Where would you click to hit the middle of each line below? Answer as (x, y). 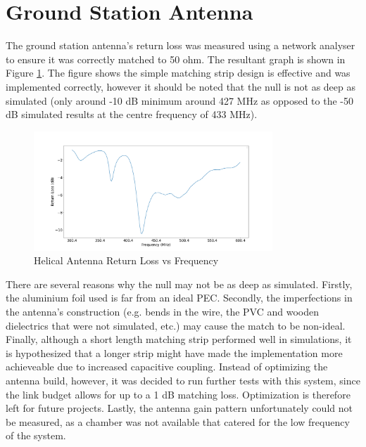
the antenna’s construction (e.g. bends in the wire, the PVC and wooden (163, 311)
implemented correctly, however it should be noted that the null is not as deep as (181, 86)
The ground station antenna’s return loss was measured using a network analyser (181, 45)
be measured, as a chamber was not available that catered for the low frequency (178, 421)
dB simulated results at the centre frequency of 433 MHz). (132, 114)
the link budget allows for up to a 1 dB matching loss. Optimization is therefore (178, 394)
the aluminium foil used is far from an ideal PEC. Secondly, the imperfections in (179, 298)
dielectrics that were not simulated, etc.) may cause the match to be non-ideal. (176, 325)
